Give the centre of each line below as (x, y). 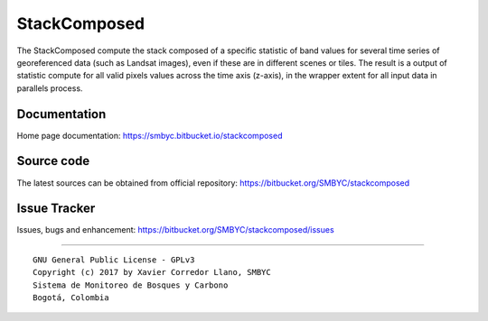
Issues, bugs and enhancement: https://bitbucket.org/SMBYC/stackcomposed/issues (175, 230)
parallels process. (50, 88)
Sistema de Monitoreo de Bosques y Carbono (131, 285)
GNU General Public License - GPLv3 (114, 260)
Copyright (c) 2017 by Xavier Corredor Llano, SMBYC (152, 272)
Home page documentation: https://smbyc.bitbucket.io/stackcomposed (150, 135)
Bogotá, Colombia (71, 298)
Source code (53, 161)
